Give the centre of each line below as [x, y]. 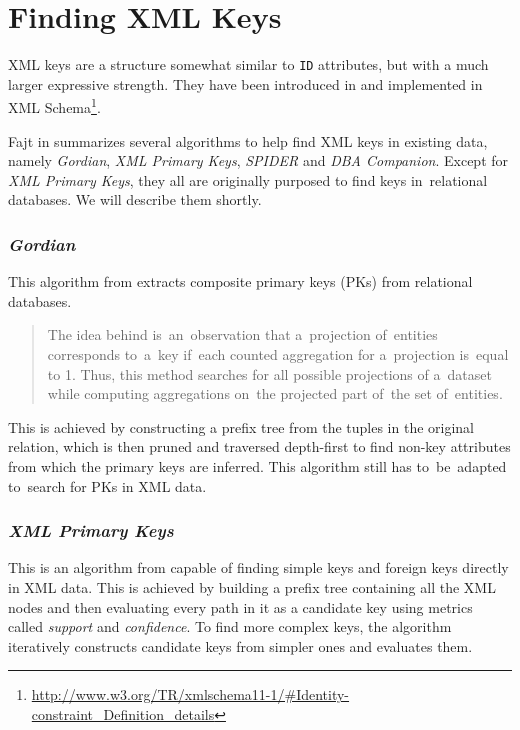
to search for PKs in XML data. [107, 485]
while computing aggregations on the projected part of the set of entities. [275, 393]
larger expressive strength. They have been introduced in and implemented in [245, 83]
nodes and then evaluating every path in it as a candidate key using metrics [240, 606]
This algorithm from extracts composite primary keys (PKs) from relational [240, 281]
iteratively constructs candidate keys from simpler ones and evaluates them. [240, 645]
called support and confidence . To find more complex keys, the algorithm [230, 626]
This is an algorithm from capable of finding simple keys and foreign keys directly [258, 567]
